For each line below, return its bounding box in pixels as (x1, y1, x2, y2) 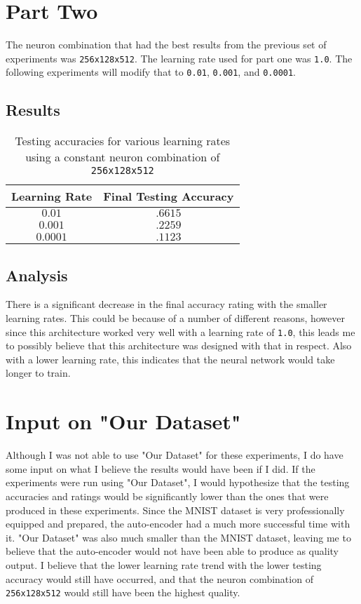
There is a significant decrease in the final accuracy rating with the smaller (6, 297, 327, 311)
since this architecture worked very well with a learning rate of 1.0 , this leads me (6, 324, 355, 339)
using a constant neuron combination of (25, 149, 220, 166)
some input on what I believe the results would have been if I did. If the (6, 461, 315, 476)
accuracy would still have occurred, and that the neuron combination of (6, 571, 313, 586)
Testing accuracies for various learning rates (15, 133, 231, 149)
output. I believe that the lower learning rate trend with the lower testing (6, 557, 322, 572)
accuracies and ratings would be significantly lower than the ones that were (6, 488, 329, 503)
